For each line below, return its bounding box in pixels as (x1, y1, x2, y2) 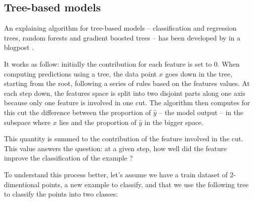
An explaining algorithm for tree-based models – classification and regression (4, 23, 237, 33)
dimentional (4, 179, 40, 189)
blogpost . (4, 42, 34, 52)
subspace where (4, 117, 51, 127)
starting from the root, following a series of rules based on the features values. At (4, 78, 250, 88)
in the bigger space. (144, 117, 204, 127)
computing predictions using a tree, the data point (4, 68, 157, 79)
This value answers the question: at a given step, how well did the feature (4, 143, 227, 153)
